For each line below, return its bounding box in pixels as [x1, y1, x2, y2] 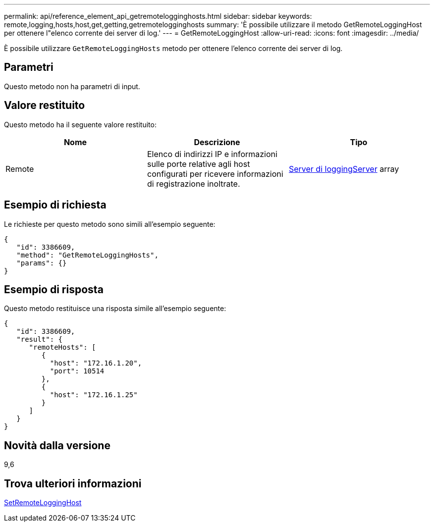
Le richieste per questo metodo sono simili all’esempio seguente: [4, 219, 216, 228]
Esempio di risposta [4, 283, 104, 296]
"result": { [16, 335, 63, 344]
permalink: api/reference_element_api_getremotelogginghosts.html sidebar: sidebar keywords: [4, 12, 312, 20]
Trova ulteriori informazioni [4, 477, 142, 490]
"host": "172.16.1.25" [50, 391, 138, 399]
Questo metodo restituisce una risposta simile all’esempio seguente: [4, 304, 226, 313]
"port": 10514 [50, 367, 105, 375]
